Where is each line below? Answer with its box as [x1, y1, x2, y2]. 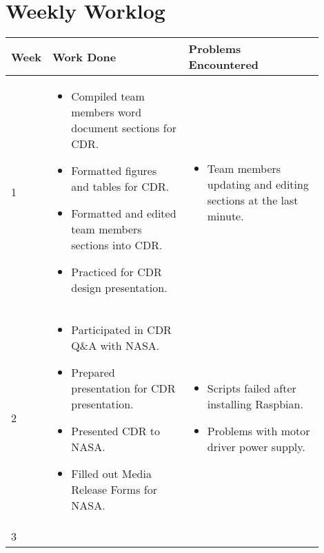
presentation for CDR [71, 380, 176, 397]
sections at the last [207, 191, 298, 208]
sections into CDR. [71, 237, 163, 253]
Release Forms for [71, 481, 157, 498]
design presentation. [71, 280, 168, 296]
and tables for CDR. [71, 178, 170, 195]
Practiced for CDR [71, 264, 162, 280]
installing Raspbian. [207, 396, 303, 413]
